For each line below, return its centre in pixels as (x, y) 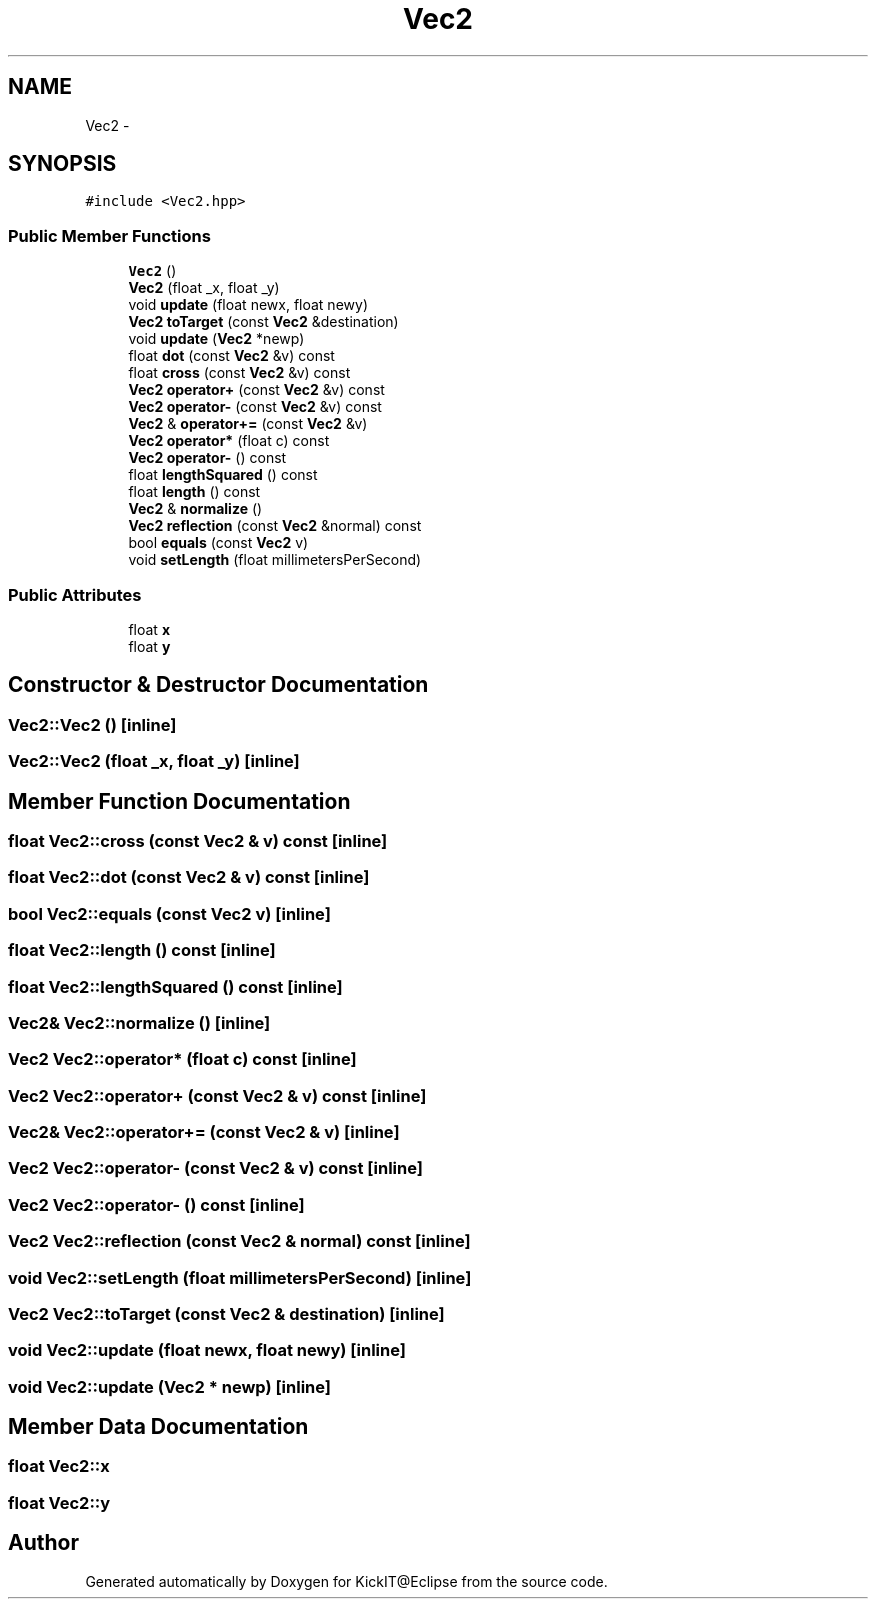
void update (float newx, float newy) (248, 305)
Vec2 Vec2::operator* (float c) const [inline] (182, 1059)
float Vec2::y (59, 1502)
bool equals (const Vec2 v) (218, 543)
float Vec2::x (59, 1466)
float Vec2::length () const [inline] (142, 950)
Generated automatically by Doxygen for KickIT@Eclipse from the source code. (346, 1581)
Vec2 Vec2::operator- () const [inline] (156, 1204)
